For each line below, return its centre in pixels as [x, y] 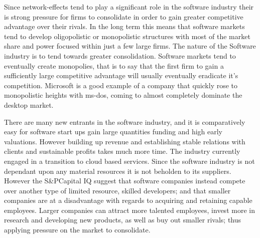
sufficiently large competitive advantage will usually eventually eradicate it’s [121, 75]
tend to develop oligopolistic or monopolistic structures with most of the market [127, 36]
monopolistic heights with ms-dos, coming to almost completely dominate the [123, 95]
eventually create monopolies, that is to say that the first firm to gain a [114, 65]
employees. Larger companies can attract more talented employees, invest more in [129, 210]
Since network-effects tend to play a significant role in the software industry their [129, 7]
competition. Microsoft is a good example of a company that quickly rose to [121, 85]
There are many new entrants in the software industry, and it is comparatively [125, 122]
